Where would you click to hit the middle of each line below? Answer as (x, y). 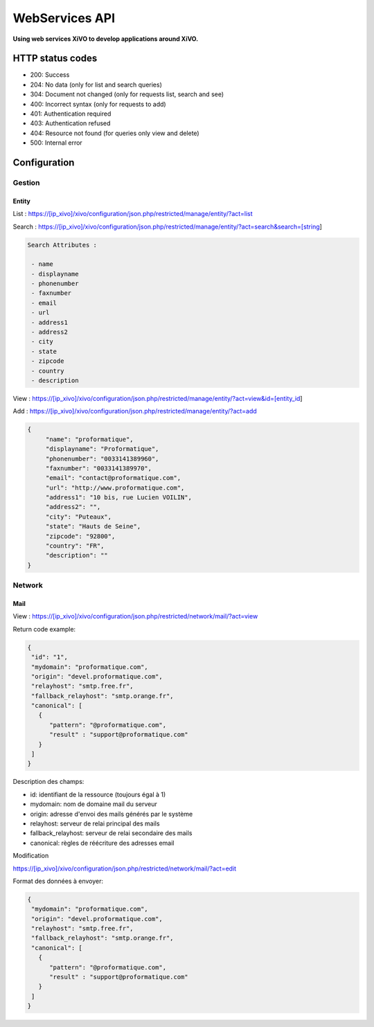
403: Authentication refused (70, 123)
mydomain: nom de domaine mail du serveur (93, 804)
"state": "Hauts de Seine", (93, 527)
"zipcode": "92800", (80, 536)
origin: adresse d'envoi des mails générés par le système (112, 814)
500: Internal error (56, 143)
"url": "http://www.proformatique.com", (115, 488)
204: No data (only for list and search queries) (96, 84)
